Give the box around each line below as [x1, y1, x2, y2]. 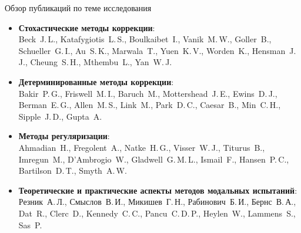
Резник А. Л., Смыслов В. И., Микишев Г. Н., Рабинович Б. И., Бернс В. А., [18, 195, 296, 208]
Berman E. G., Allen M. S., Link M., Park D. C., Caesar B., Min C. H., [18, 99, 281, 111]
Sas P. [18, 218, 42, 231]
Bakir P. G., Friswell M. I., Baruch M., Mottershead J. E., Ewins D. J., [18, 87, 277, 99]
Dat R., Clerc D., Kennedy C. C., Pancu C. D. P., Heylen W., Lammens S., [18, 207, 296, 219]
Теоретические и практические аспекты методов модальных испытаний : [18, 184, 297, 196]
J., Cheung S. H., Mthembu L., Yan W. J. [18, 56, 172, 68]
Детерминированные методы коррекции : [18, 75, 174, 87]
